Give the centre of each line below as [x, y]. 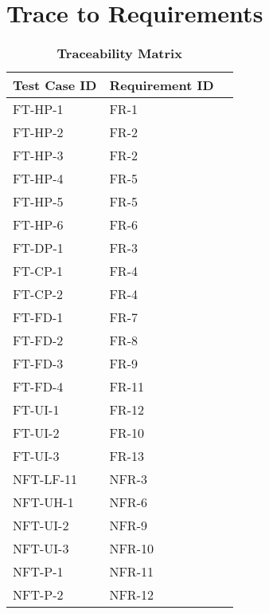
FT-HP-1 [38, 109]
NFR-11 [131, 572]
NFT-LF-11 [45, 479]
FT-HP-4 [38, 179]
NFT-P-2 [38, 595]
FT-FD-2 [38, 340]
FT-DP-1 [38, 248]
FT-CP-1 [38, 271]
